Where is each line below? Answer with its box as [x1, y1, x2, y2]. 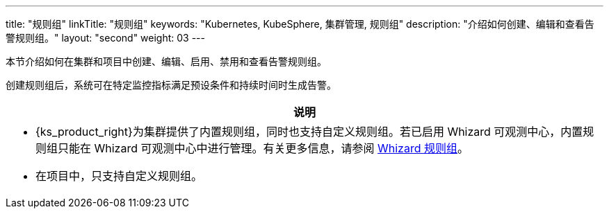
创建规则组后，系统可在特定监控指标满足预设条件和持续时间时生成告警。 [6, 79, 336, 91]
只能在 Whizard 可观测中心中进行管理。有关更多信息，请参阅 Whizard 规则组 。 [58, 141, 469, 155]
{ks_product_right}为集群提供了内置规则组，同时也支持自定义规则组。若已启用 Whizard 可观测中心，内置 [35, 125, 583, 139]
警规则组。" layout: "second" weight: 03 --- [6, 32, 205, 44]
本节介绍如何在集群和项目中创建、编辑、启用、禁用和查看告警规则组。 [6, 55, 327, 67]
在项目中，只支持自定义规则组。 [35, 169, 203, 183]
